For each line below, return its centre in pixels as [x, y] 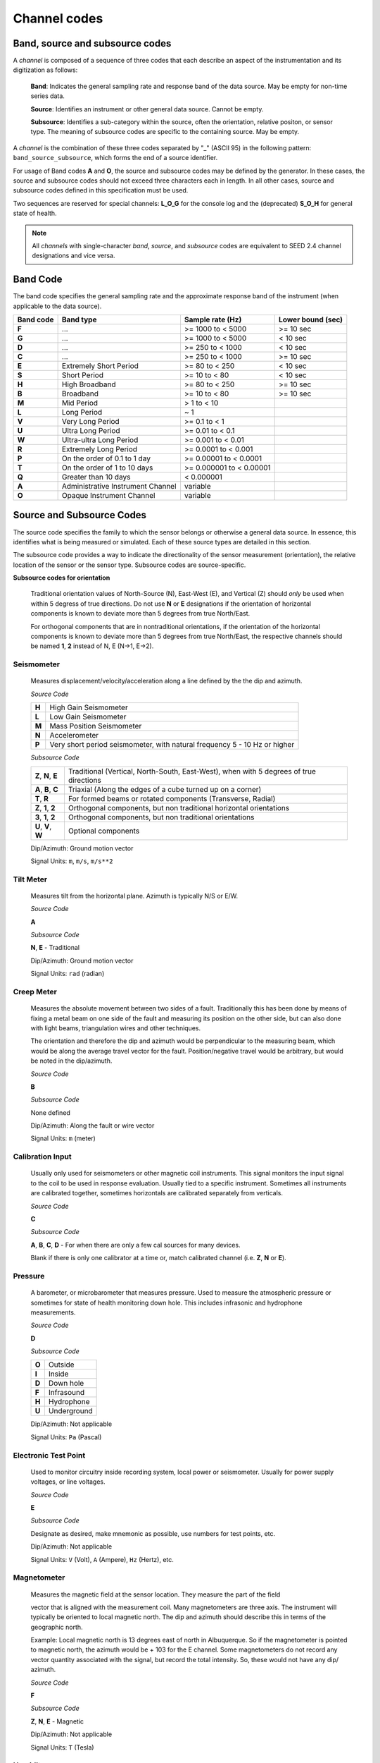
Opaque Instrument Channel [108, 495]
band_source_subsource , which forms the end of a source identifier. [115, 158]
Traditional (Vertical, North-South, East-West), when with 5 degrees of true [192, 771]
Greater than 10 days [96, 477]
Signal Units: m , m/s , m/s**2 [72, 861]
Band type [79, 319]
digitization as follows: [45, 70]
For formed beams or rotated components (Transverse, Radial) [172, 798]
